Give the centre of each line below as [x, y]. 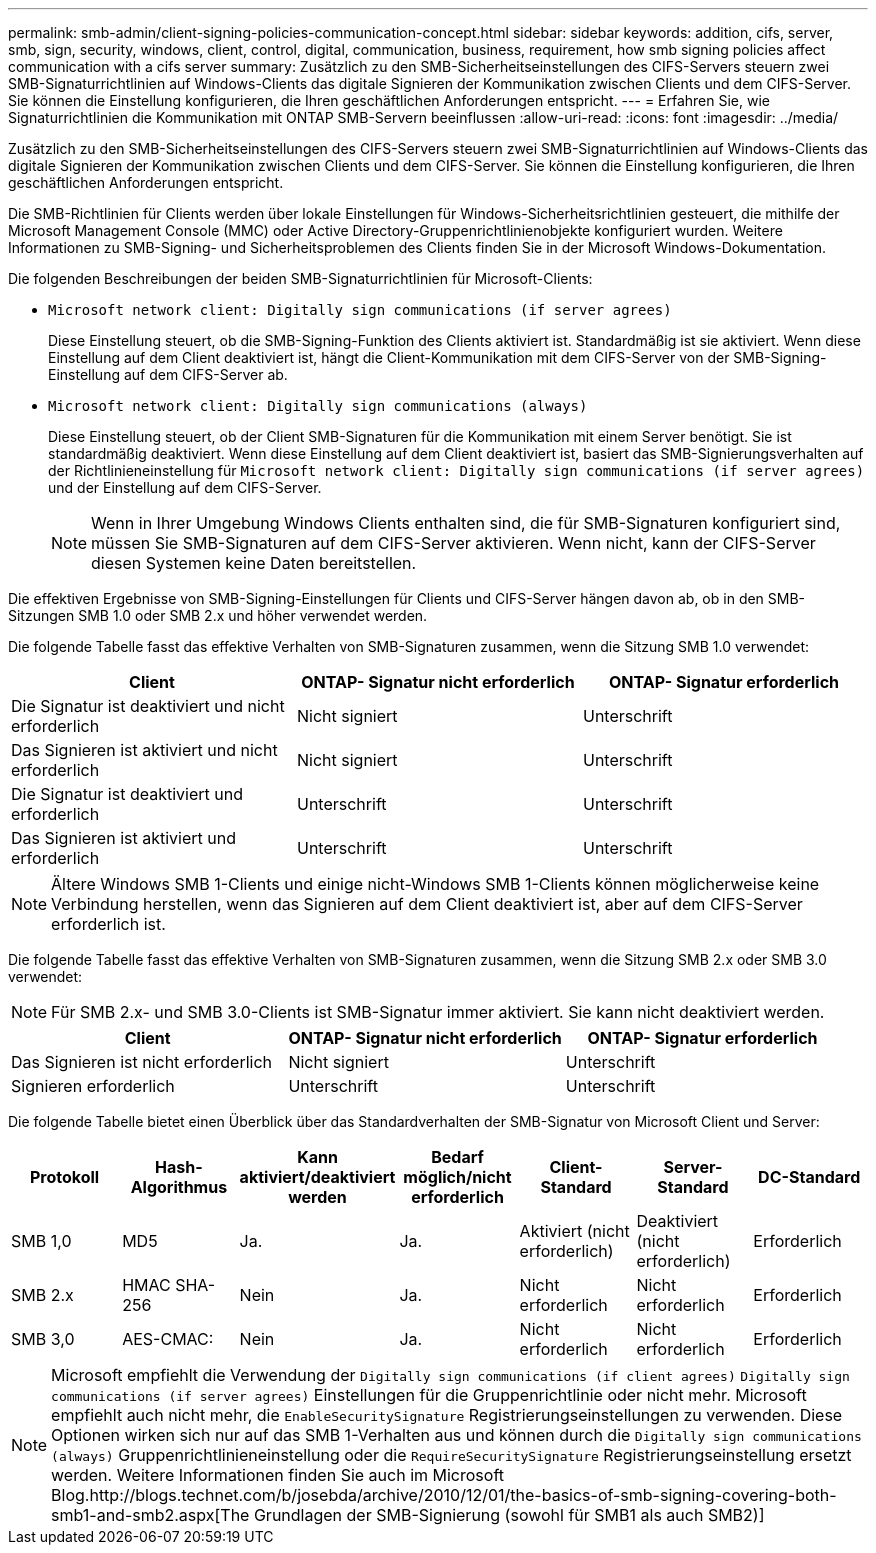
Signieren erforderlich [93, 1086]
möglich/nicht [457, 1177]
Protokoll [64, 1177]
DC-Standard [809, 1177]
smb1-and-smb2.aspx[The [150, 1515]
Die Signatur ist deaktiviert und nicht [148, 706]
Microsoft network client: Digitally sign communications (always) [318, 406]
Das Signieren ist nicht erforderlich [141, 1062]
